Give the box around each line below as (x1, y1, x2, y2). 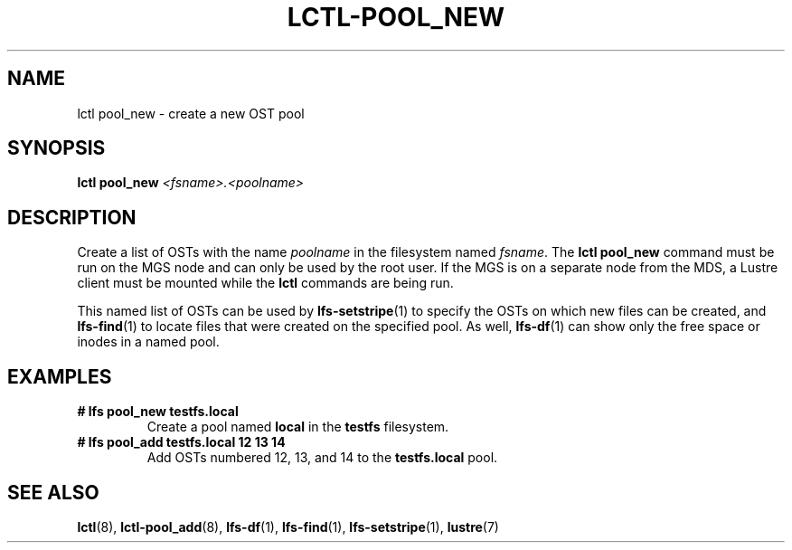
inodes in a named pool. (77, 334, 220, 350)
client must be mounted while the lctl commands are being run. (77, 275, 454, 291)
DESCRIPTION (7, 205, 137, 229)
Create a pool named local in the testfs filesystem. (146, 419, 449, 435)
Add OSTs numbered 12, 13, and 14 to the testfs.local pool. (146, 450, 498, 466)
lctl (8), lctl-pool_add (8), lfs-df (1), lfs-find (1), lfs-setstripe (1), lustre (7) (77, 518, 499, 535)
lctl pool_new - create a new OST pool (77, 105, 305, 121)
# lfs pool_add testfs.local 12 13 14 (77, 434, 286, 450)
